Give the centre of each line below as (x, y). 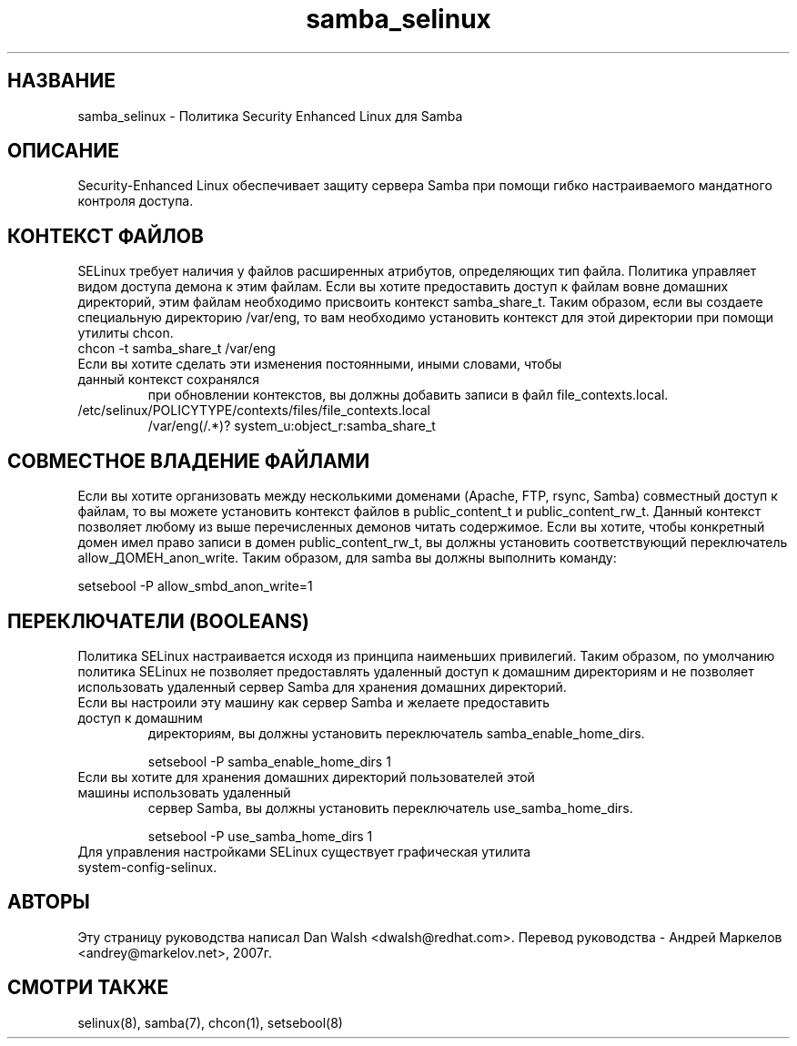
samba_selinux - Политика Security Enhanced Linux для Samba (270, 116)
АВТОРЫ (49, 902)
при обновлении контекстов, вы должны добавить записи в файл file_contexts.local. (408, 395)
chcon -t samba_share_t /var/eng (177, 349)
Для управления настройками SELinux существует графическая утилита (304, 851)
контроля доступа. (136, 201)
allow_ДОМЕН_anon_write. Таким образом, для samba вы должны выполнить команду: (347, 558)
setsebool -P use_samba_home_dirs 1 (260, 836)
